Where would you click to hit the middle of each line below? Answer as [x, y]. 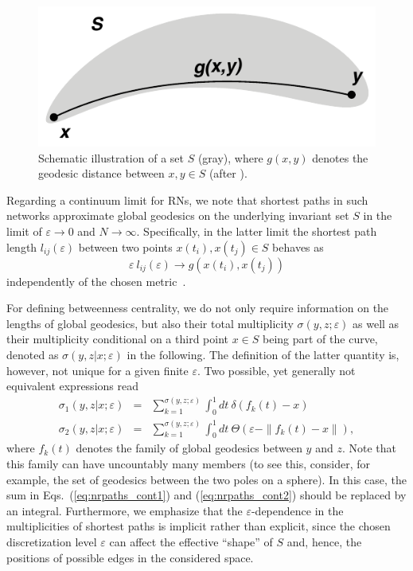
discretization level [52, 542]
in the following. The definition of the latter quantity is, [263, 355]
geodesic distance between [101, 173]
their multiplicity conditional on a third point [117, 339]
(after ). [228, 173]
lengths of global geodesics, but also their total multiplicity [150, 323]
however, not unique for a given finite [97, 370]
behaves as [298, 246]
